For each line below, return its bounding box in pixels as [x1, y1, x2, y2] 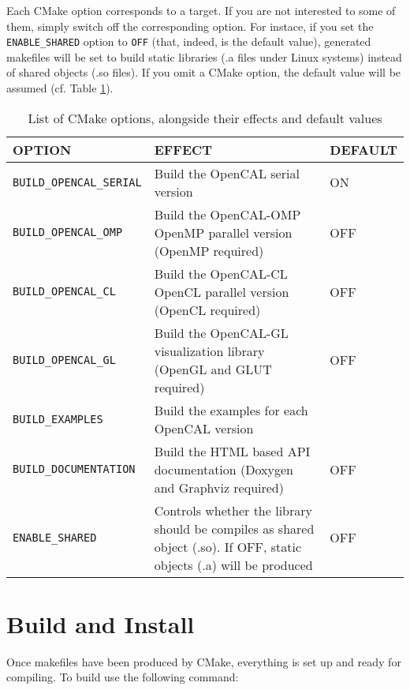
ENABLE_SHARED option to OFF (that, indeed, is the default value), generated [6, 33, 371, 50]
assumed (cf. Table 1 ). [6, 80, 114, 96]
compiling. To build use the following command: [6, 669, 239, 685]
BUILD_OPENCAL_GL [13, 353, 116, 366]
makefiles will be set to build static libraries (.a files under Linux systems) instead [6, 48, 402, 65]
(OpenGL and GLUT [154, 359, 272, 378]
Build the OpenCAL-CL [154, 264, 288, 283]
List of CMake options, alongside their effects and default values [28, 108, 382, 127]
